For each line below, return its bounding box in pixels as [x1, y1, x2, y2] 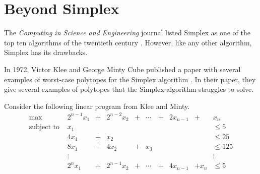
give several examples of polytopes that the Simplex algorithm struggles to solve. [4, 84, 254, 94]
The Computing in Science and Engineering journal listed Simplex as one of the [4, 27, 250, 38]
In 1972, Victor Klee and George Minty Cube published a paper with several [4, 64, 241, 74]
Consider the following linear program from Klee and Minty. [4, 100, 190, 111]
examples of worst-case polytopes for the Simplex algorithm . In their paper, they [4, 74, 256, 84]
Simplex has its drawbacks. [4, 47, 88, 57]
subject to [29, 124, 59, 131]
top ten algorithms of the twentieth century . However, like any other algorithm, [4, 37, 252, 47]
